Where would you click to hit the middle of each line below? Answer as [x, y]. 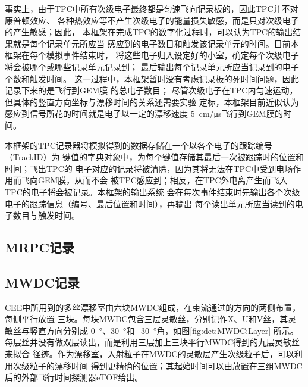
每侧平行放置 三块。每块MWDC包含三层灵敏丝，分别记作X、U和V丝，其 [147, 319]
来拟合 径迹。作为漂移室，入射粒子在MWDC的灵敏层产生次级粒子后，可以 [150, 354]
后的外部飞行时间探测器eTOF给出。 [74, 377]
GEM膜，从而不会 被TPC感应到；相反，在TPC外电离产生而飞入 [163, 180]
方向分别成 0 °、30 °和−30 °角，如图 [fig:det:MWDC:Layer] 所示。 [172, 330]
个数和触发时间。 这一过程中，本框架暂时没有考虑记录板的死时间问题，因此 [152, 78]
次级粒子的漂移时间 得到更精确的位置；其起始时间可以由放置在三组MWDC [158, 365]
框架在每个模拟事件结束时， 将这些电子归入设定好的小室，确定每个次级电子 [152, 55]
